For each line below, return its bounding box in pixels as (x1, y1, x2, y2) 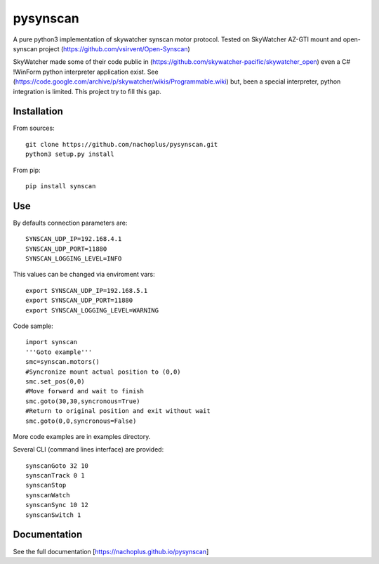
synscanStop (25, 481, 67, 490)
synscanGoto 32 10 (25, 461, 89, 470)
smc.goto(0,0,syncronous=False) (25, 417, 137, 425)
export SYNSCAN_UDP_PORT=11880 (25, 296, 133, 305)
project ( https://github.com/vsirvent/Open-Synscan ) (39, 44, 191, 53)
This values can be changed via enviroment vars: (13, 270, 155, 279)
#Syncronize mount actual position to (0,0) (25, 367, 182, 376)
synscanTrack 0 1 (25, 471, 85, 480)
